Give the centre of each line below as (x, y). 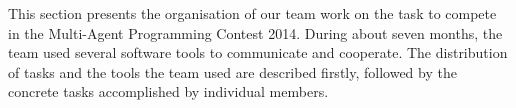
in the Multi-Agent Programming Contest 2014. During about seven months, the (255, 32)
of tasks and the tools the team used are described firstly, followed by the (232, 71)
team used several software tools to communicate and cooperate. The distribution (258, 52)
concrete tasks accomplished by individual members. (168, 91)
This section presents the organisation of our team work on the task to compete (252, 13)
